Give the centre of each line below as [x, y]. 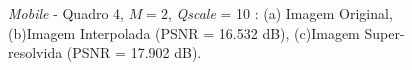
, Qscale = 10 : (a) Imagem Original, [280, 13]
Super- [384, 32]
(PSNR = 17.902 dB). [134, 52]
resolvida [35, 52]
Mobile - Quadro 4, [66, 13]
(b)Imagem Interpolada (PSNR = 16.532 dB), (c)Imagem [184, 32]
